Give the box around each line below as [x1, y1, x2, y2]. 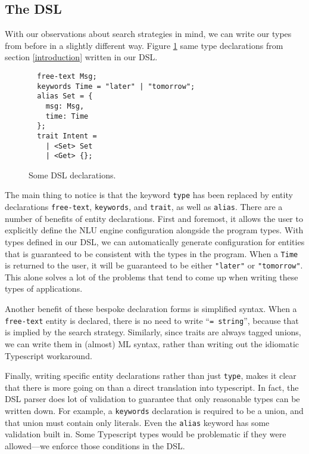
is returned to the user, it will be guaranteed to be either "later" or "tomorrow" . [5, 259, 303, 271]
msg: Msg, [45, 101, 85, 110]
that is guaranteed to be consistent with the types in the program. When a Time [5, 247, 298, 260]
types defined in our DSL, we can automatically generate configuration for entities [5, 235, 305, 248]
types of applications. [5, 282, 83, 295]
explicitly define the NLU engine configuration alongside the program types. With [5, 224, 304, 236]
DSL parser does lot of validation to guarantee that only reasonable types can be [5, 393, 300, 405]
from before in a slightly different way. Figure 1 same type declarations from [5, 39, 283, 51]
